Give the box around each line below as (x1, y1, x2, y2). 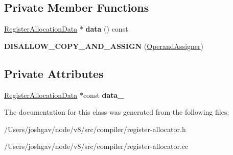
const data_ (83, 89, 124, 100)
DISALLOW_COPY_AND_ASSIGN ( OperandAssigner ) (4, 40, 203, 51)
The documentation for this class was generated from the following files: (4, 107, 229, 117)
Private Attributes (4, 65, 104, 81)
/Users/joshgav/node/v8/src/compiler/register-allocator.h (4, 123, 186, 134)
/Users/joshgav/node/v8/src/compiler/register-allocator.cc (4, 141, 189, 151)
